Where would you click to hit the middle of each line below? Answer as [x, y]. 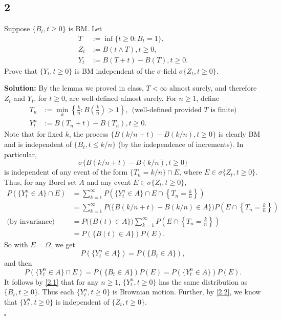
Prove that [21, 70]
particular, [20, 154]
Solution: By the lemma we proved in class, [74, 88]
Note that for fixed [34, 134]
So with [16, 244]
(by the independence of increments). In [181, 144]
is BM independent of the [115, 70]
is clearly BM [239, 134]
